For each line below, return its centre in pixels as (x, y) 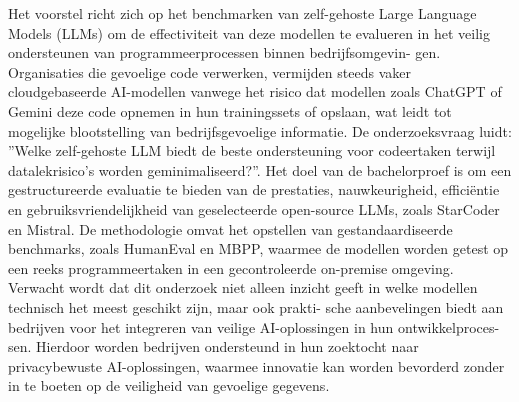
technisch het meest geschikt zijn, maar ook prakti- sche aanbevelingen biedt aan (256, 306)
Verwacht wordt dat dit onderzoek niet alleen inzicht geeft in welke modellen (243, 287)
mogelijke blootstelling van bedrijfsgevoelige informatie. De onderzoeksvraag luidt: (260, 130)
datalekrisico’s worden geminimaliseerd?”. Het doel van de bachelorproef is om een (260, 169)
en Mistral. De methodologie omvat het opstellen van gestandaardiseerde (230, 228)
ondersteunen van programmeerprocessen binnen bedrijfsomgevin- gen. (224, 52)
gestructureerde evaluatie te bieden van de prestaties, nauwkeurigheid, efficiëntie (254, 189)
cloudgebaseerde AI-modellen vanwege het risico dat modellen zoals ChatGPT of (255, 91)
